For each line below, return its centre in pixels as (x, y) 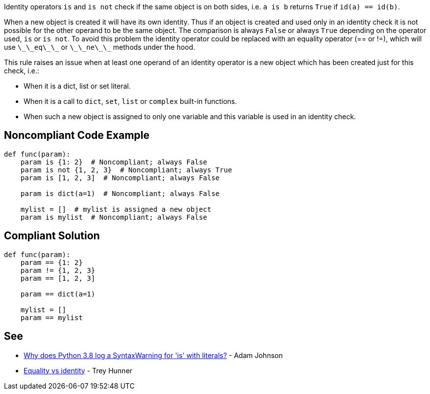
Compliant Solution (52, 236)
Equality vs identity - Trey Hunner (78, 370)
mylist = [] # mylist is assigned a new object (116, 209)
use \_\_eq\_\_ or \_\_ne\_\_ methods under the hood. (100, 47)
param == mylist (52, 317)
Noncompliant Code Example (77, 135)
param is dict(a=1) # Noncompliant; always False (120, 193)
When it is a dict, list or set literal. (77, 86)
